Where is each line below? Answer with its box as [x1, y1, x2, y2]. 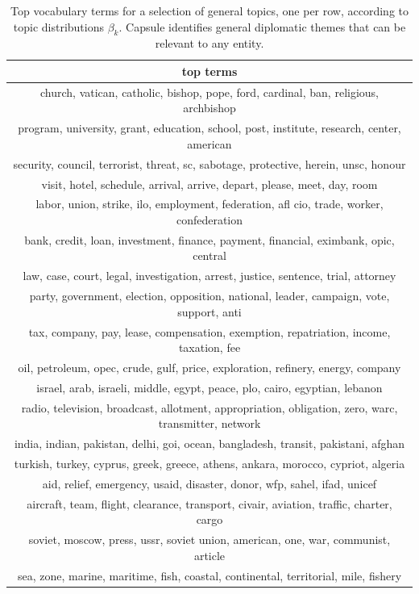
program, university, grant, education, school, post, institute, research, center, [18, 119, 401, 136]
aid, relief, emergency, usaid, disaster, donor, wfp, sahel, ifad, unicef [42, 475, 377, 492]
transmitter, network [158, 415, 261, 432]
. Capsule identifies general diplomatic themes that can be [118, 18, 406, 35]
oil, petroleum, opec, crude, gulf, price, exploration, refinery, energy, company [18, 358, 401, 375]
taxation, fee [178, 339, 241, 356]
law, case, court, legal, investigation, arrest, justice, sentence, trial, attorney [23, 267, 396, 284]
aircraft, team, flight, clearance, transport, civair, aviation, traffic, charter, [27, 495, 392, 512]
